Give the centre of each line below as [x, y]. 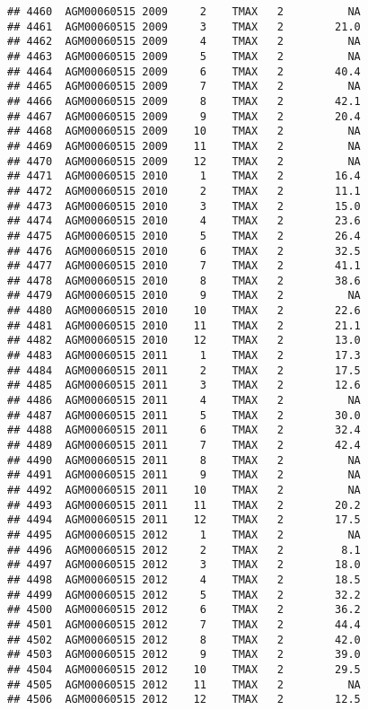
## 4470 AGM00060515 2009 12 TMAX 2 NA [184, 161]
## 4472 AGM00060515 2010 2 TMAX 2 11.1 [184, 191]
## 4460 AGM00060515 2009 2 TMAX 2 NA [184, 12]
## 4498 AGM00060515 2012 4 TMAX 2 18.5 [184, 579]
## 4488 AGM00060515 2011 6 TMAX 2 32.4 [184, 430]
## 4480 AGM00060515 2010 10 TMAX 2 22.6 [184, 311]
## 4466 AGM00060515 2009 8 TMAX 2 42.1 [184, 101]
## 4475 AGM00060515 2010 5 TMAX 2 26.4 [184, 236]
